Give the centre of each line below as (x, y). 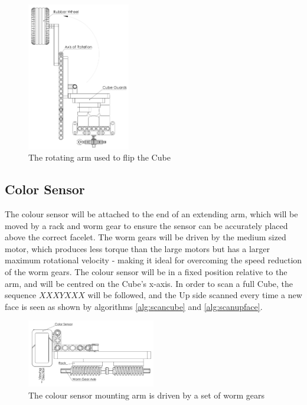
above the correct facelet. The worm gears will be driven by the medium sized (146, 237)
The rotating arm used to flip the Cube (99, 157)
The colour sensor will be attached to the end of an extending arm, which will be (151, 213)
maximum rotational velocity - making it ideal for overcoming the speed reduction (153, 260)
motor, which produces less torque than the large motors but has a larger (138, 248)
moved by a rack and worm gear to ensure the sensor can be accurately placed (146, 225)
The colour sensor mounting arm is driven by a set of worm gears (146, 395)
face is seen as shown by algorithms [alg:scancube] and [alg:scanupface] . (134, 306)
